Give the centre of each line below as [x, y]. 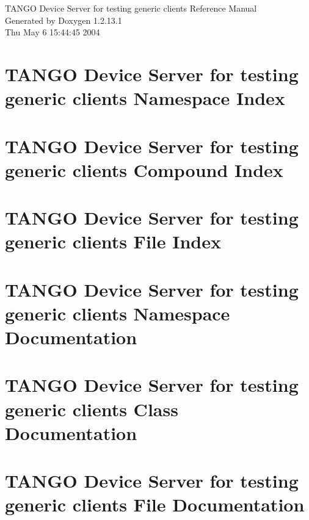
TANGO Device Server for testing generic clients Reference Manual [131, 8]
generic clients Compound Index [144, 169]
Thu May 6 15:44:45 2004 [53, 32]
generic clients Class [92, 409]
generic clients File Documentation [155, 504]
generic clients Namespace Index [145, 98]
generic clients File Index [113, 241]
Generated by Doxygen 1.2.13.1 [64, 20]
